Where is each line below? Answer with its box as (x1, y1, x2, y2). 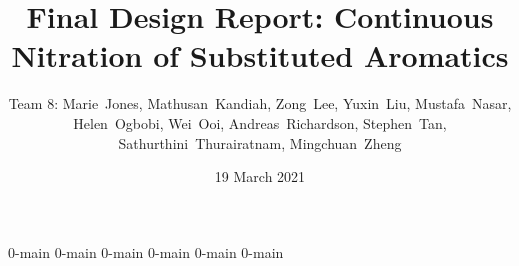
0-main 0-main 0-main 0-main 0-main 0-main (8, 241, 284, 262)
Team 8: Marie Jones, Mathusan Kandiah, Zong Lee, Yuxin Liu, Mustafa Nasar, (8, 93, 512, 114)
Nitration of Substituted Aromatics (11, 35, 509, 76)
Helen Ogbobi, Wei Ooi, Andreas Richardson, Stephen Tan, (73, 112, 447, 133)
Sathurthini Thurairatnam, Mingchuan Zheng (118, 132, 402, 153)
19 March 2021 (214, 166, 306, 187)
